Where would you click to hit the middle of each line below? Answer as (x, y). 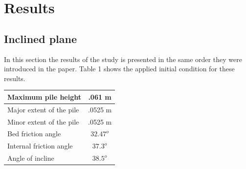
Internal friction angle (40, 146)
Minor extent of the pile (43, 121)
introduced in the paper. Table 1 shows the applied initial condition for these (119, 69)
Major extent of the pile (43, 109)
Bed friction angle (34, 134)
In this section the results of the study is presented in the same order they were (123, 59)
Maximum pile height (44, 96)
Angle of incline (31, 158)
